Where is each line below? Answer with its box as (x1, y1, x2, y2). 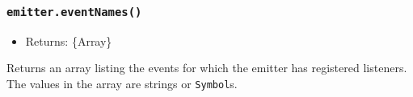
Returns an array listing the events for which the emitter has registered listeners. (6, 59, 407, 76)
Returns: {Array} (25, 32, 112, 49)
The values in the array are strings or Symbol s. (6, 75, 238, 91)
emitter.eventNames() (6, 5, 142, 18)
